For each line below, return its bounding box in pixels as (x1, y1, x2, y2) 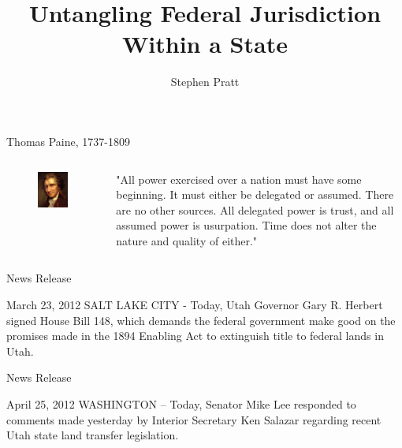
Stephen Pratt (170, 73, 240, 90)
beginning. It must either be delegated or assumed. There (116, 186, 394, 203)
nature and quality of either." (116, 232, 258, 248)
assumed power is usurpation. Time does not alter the (116, 217, 377, 233)
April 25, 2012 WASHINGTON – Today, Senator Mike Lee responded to (6, 396, 356, 413)
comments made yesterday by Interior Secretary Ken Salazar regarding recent (6, 411, 382, 427)
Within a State (122, 28, 288, 60)
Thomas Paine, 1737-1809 (6, 133, 130, 149)
